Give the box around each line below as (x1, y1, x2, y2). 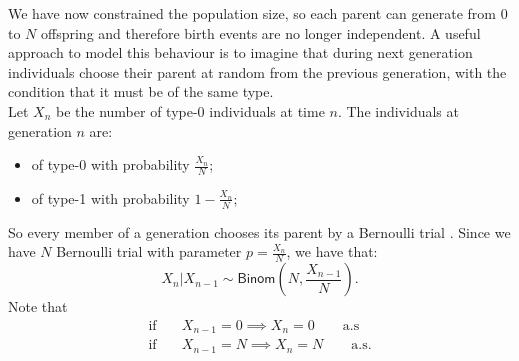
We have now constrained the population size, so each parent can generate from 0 (8, 3, 508, 23)
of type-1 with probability (31, 187, 190, 208)
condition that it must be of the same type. (8, 81, 274, 102)
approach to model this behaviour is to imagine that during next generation (8, 42, 473, 63)
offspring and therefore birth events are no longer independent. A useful (41, 22, 481, 43)
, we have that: (286, 241, 378, 262)
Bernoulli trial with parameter (56, 241, 242, 262)
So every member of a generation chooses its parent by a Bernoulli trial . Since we (8, 221, 511, 242)
